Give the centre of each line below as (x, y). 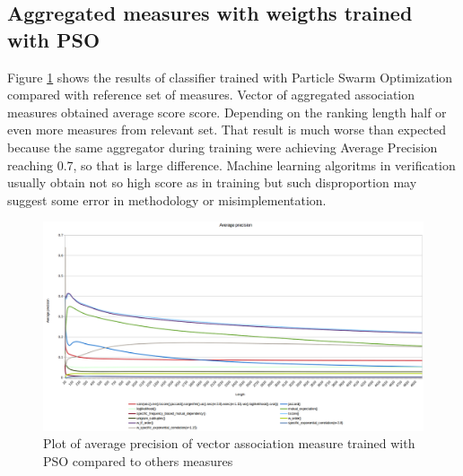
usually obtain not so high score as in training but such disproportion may (212, 182)
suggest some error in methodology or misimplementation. (167, 199)
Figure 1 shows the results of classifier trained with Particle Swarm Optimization (230, 77)
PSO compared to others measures (138, 461)
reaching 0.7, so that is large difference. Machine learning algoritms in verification (231, 164)
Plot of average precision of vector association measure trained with (229, 443)
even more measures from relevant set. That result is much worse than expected (227, 130)
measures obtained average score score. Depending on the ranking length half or (227, 112)
